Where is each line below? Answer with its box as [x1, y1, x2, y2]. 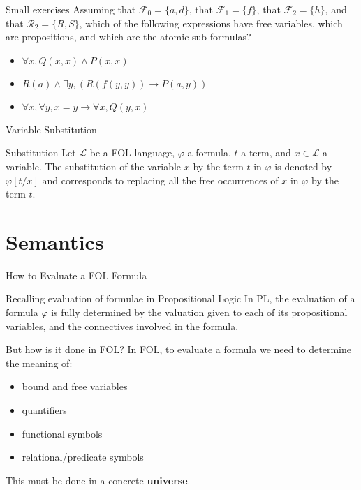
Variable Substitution [6, 121, 97, 136]
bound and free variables [22, 379, 128, 394]
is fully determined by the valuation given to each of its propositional [51, 305, 348, 320]
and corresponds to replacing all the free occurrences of [42, 172, 279, 187]
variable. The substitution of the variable [6, 158, 182, 173]
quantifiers [22, 403, 67, 417]
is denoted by [274, 158, 332, 173]
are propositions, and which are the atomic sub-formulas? [6, 29, 251, 44]
